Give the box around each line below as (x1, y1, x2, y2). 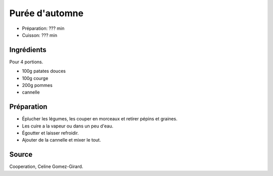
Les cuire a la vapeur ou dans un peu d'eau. (22, 123, 114, 129)
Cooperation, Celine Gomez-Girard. (9, 163, 83, 169)
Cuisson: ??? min (22, 32, 58, 38)
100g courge (22, 75, 49, 81)
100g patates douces (22, 68, 66, 74)
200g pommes (22, 82, 53, 89)
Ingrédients (9, 46, 47, 54)
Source (9, 150, 33, 159)
